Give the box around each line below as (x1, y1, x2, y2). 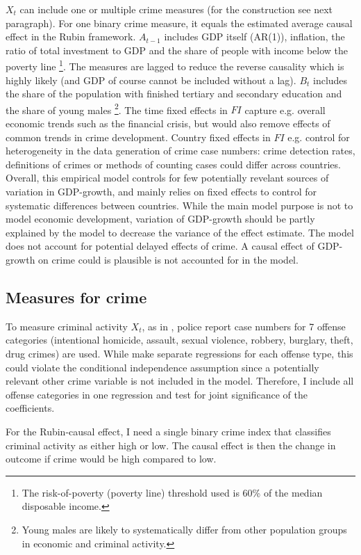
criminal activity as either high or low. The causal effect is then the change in (6, 437, 336, 452)
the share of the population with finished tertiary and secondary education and (6, 86, 342, 101)
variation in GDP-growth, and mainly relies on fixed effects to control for (6, 184, 317, 199)
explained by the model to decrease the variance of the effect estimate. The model (6, 225, 354, 239)
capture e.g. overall (244, 102, 326, 117)
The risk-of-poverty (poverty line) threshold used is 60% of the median (22, 485, 323, 499)
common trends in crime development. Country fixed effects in (6, 129, 271, 144)
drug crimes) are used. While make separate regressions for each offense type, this (6, 346, 353, 360)
